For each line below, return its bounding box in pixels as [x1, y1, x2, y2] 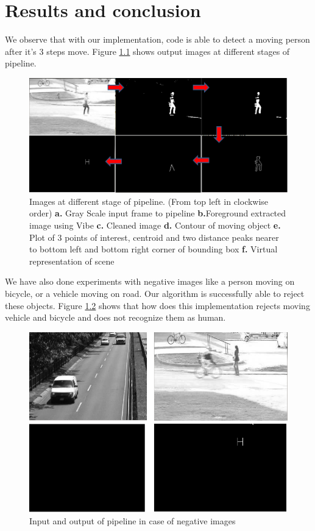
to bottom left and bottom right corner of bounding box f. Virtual [29, 243, 278, 255]
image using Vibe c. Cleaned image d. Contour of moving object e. [29, 218, 281, 231]
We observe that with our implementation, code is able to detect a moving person [5, 33, 310, 46]
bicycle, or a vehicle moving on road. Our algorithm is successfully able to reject [5, 287, 305, 299]
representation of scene [29, 254, 115, 267]
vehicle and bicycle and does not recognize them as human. [5, 311, 226, 324]
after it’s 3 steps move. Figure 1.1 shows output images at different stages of [5, 45, 290, 57]
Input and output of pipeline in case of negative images [29, 514, 236, 527]
